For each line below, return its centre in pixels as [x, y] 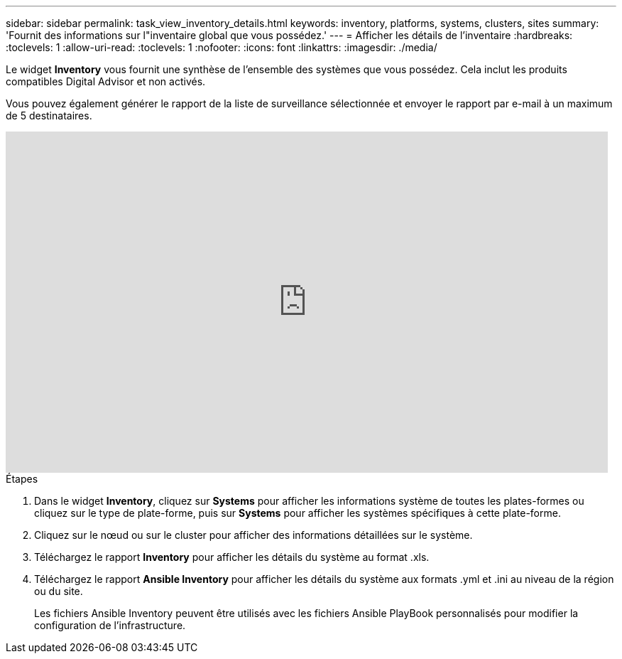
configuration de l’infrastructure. [110, 625]
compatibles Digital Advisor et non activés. [106, 81]
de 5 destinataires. [49, 116]
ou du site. [59, 591]
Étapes [22, 479]
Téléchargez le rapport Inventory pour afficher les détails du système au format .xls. [232, 557]
